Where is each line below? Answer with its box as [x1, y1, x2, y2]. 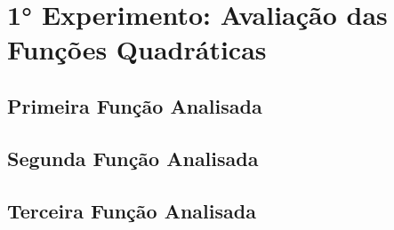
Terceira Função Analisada [7, 196, 256, 224]
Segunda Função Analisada [7, 144, 259, 171]
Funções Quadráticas [7, 31, 267, 67]
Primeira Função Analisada [7, 91, 262, 119]
